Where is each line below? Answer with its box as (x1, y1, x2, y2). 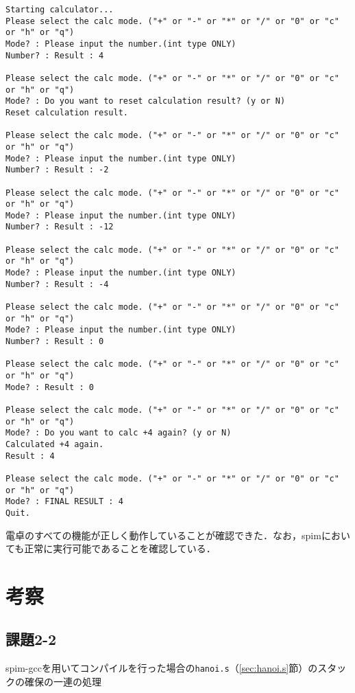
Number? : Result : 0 (5, 337, 104, 347)
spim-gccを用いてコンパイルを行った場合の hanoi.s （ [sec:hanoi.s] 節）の (5, 661, 318, 675)
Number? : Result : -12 (5, 222, 114, 232)
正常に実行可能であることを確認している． (24, 541, 216, 556)
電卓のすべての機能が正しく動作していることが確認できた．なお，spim (5, 527, 321, 542)
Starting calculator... (5, 5, 114, 14)
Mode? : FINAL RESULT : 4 (5, 497, 123, 507)
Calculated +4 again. (5, 439, 104, 449)
